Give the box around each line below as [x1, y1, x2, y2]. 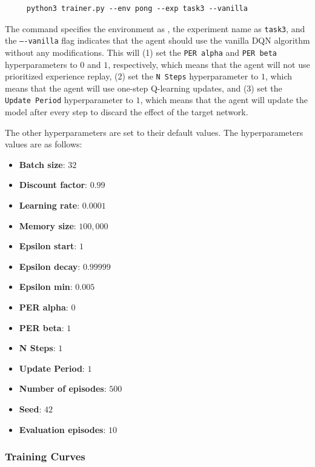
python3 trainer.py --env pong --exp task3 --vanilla [26, 4, 248, 13]
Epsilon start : [19, 240, 77, 252]
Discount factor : [19, 178, 87, 191]
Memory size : [19, 219, 76, 232]
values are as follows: [5, 138, 82, 150]
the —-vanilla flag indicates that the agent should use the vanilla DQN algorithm [5, 34, 310, 47]
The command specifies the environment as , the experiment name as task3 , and [5, 22, 305, 35]
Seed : [19, 402, 42, 415]
